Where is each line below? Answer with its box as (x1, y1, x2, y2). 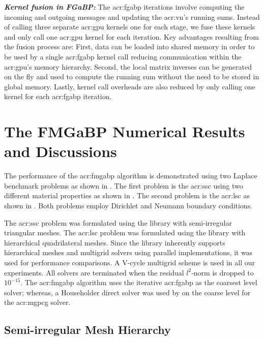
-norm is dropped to (191, 267, 254, 277)
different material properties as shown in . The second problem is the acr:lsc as (4, 190, 250, 201)
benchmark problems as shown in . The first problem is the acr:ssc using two (4, 180, 243, 191)
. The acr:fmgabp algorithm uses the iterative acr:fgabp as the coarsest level (20, 277, 257, 288)
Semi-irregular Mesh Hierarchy (4, 322, 171, 337)
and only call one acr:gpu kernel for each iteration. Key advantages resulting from (4, 31, 259, 42)
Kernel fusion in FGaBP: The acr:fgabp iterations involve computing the (4, 2, 245, 12)
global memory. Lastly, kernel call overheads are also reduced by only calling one (4, 81, 255, 91)
